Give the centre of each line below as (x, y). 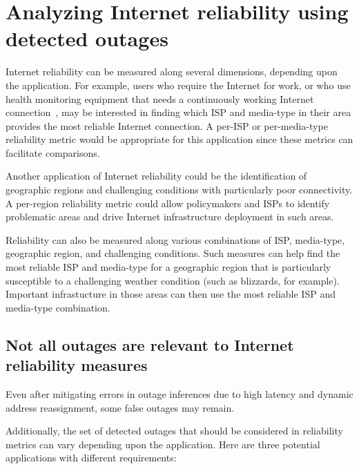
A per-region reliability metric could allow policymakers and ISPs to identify (168, 203)
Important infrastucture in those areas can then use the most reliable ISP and (171, 294)
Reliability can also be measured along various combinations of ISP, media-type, (175, 239)
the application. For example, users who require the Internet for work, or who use (178, 85)
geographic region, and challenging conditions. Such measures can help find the (173, 253)
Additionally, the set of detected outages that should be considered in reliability (174, 431)
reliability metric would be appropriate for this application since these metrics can (179, 139)
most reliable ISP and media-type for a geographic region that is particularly (168, 267)
